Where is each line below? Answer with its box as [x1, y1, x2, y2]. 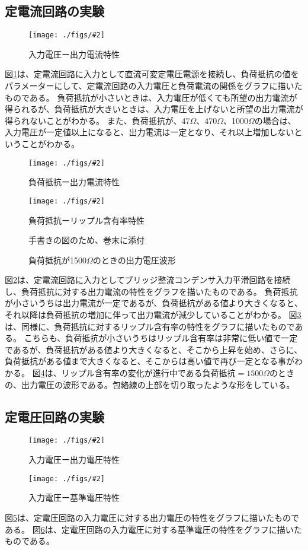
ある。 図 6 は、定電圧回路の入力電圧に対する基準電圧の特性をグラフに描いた [5, 523, 302, 535]
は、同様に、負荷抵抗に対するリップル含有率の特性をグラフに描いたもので [5, 320, 295, 332]
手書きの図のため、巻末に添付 [28, 234, 145, 246]
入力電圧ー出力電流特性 [28, 47, 120, 60]
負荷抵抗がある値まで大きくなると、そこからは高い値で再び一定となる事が [5, 355, 295, 367]
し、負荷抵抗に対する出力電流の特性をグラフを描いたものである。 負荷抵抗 [5, 285, 298, 297]
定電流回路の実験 [5, 2, 104, 20]
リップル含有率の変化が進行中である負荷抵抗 [61, 367, 236, 379]
